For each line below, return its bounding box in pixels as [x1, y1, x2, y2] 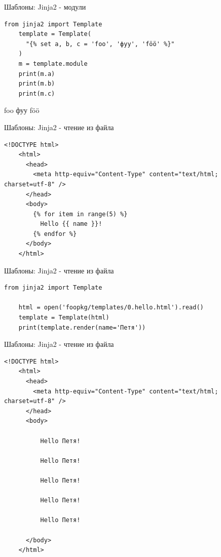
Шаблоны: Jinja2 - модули [4, 2, 86, 12]
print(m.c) [18, 90, 55, 97]
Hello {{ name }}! [40, 220, 102, 228]
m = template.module [18, 60, 88, 67]
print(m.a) [18, 70, 55, 77]
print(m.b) [18, 80, 55, 88]
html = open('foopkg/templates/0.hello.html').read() [18, 304, 204, 311]
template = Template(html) [18, 314, 109, 322]
